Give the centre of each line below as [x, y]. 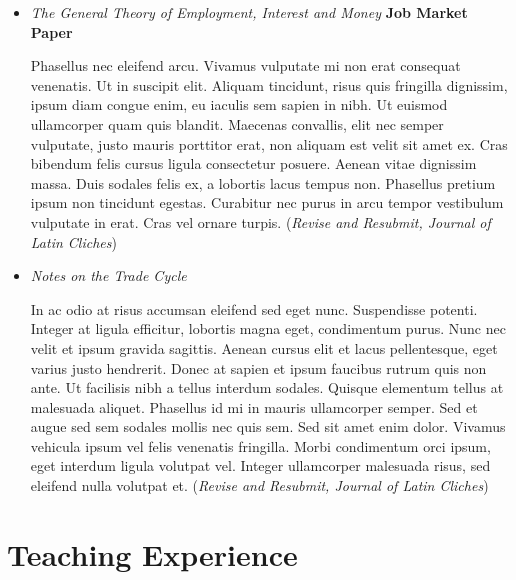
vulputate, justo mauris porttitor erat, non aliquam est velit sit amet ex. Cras [269, 143]
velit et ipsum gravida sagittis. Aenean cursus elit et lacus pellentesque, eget [264, 347]
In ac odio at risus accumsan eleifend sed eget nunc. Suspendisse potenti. [254, 308]
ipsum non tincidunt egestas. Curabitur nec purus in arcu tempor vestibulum [267, 202]
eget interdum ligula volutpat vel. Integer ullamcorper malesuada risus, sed [260, 465]
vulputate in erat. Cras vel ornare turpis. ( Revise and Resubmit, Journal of [260, 221]
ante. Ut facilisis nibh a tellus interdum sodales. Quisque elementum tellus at [267, 387]
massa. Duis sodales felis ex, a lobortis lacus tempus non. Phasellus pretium [263, 182]
